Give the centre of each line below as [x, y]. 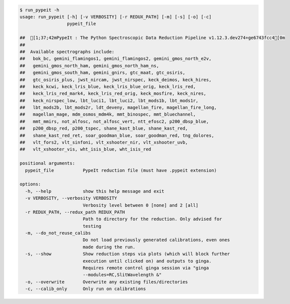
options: [30, 184]
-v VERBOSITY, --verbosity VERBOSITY [71, 198]
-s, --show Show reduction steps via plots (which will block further [128, 254]
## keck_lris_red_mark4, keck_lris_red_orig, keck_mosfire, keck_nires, [113, 94]
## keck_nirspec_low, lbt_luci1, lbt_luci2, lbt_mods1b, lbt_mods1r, [109, 100]
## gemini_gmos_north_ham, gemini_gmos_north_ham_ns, [89, 66]
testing [92, 226]
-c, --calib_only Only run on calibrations [86, 289]
